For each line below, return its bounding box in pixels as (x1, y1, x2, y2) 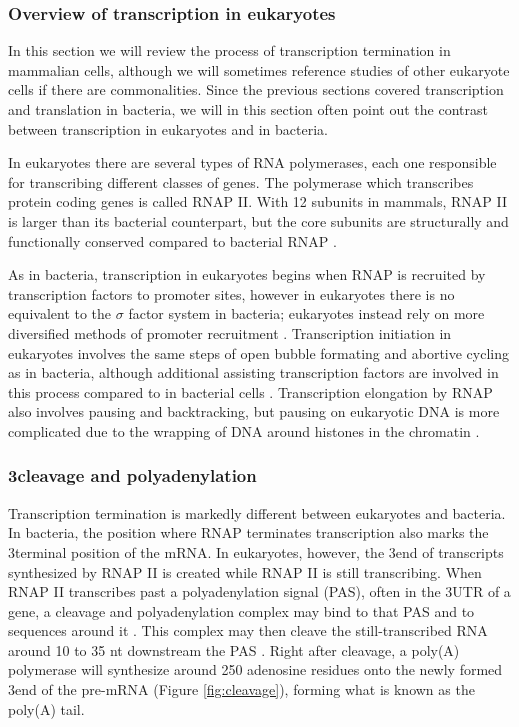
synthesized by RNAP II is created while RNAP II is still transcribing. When (8, 561, 482, 582)
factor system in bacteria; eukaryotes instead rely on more (128, 303, 485, 324)
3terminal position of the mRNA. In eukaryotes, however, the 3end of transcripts (8, 541, 504, 562)
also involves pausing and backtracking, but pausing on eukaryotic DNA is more (8, 401, 500, 422)
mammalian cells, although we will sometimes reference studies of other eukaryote (8, 59, 510, 80)
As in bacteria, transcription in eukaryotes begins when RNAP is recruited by (8, 264, 486, 285)
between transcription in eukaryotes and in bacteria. (8, 118, 328, 139)
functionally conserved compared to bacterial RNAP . (8, 230, 337, 251)
